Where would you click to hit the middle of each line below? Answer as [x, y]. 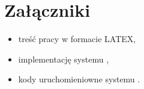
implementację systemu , [64, 59]
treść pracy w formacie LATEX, [77, 39]
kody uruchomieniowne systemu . [79, 79]
